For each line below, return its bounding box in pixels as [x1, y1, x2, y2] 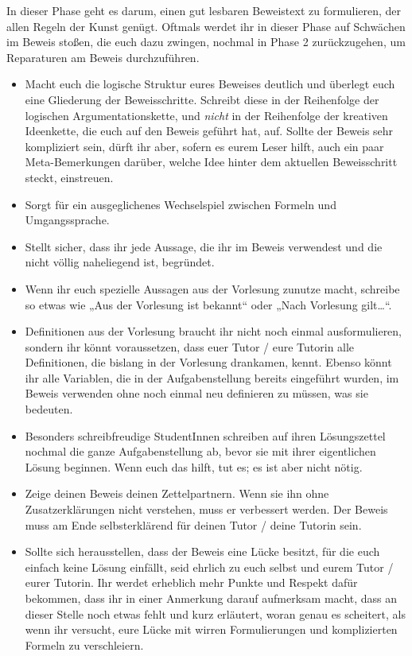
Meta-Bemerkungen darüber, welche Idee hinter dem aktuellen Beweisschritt [25, 153, 398, 170]
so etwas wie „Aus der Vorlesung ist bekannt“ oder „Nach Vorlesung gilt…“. [25, 296, 392, 312]
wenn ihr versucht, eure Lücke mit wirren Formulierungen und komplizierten [25, 621, 398, 638]
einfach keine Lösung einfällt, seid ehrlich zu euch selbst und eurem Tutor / [25, 558, 394, 575]
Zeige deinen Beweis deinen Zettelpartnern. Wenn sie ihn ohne [25, 485, 329, 502]
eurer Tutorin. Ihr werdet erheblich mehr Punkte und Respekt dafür [25, 574, 358, 591]
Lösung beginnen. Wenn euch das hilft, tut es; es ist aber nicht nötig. [25, 458, 363, 475]
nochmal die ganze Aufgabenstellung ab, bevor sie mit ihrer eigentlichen [25, 443, 376, 460]
